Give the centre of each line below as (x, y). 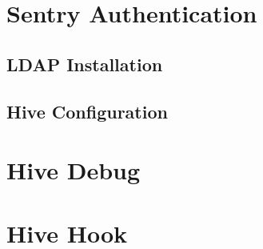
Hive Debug (74, 170)
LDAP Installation (85, 64)
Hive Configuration (87, 111)
